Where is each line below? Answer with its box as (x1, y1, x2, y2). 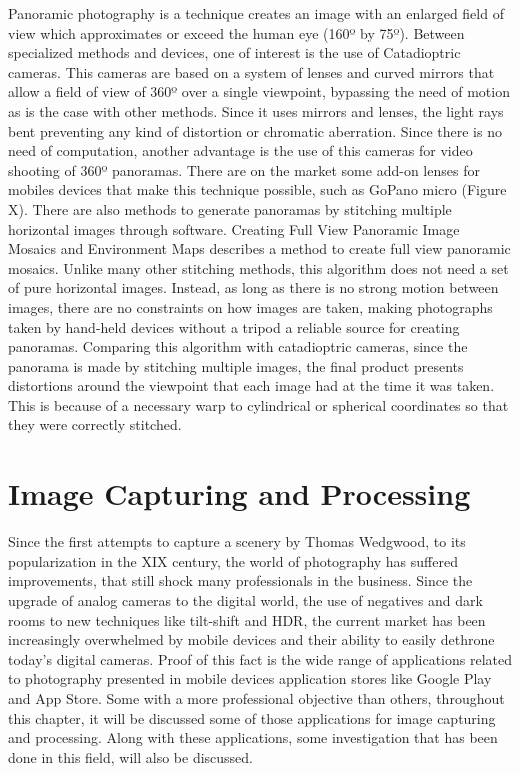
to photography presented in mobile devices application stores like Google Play (8, 668, 492, 689)
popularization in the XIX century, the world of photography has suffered (8, 550, 458, 571)
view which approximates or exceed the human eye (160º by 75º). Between (8, 22, 465, 43)
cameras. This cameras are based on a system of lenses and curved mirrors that (8, 61, 495, 82)
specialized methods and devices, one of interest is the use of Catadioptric (8, 42, 461, 63)
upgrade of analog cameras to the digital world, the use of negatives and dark (8, 589, 483, 610)
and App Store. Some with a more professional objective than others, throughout (8, 687, 505, 708)
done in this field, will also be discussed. (8, 746, 253, 767)
